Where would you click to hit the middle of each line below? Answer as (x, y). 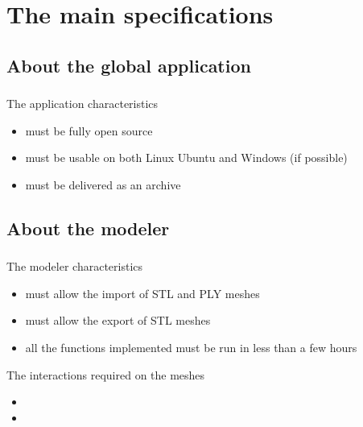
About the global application (129, 65)
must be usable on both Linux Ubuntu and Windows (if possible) (186, 158)
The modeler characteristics (75, 266)
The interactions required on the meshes (106, 374)
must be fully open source (89, 130)
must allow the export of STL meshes (118, 320)
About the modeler (88, 228)
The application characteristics (82, 104)
